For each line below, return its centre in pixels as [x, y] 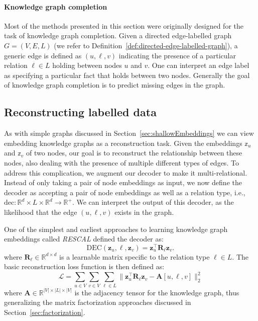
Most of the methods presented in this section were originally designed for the [124, 25]
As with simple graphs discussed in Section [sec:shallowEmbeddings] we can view [129, 133]
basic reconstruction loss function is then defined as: [84, 266]
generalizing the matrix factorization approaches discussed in [98, 302]
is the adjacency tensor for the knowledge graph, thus [157, 292]
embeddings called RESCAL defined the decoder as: [84, 239]
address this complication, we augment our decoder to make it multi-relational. [126, 172]
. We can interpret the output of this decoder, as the [153, 202]
